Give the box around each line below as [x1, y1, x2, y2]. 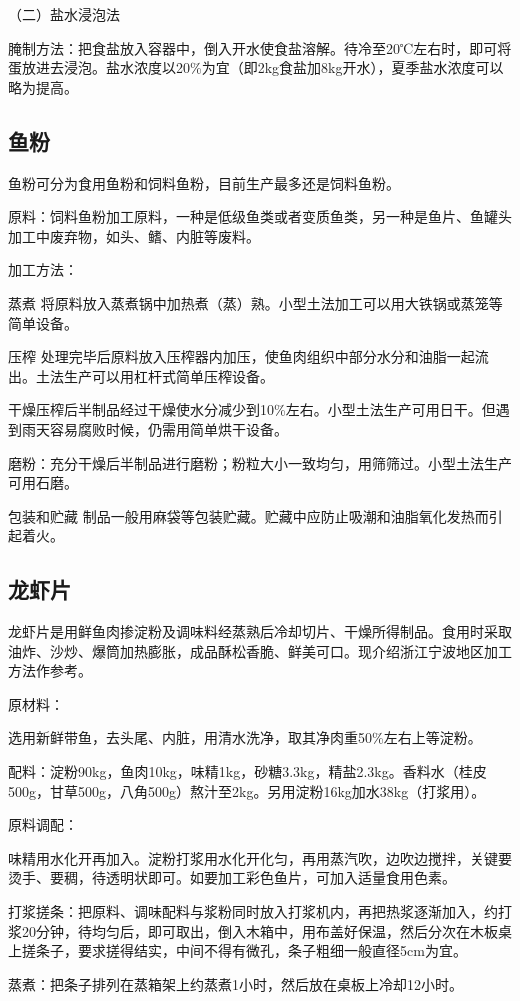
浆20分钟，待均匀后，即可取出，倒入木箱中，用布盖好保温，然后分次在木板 [8, 920, 498, 941]
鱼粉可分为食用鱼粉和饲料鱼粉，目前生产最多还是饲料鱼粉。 [8, 172, 400, 193]
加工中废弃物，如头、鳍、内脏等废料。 [8, 225, 260, 246]
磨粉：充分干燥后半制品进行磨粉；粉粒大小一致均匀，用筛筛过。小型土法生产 [8, 452, 512, 473]
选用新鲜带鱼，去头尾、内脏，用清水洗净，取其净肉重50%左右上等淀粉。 [8, 727, 482, 748]
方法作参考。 [8, 660, 92, 681]
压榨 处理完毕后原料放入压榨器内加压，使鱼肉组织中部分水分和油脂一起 [8, 346, 475, 367]
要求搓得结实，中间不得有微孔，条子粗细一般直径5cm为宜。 [77, 940, 467, 961]
